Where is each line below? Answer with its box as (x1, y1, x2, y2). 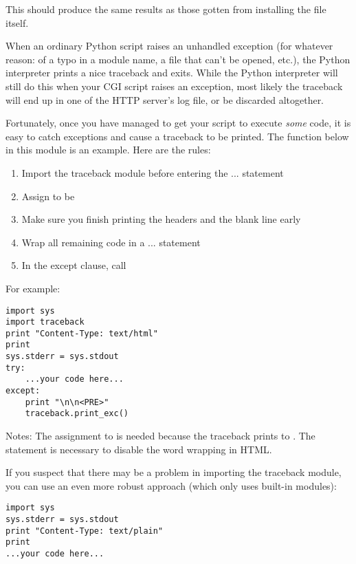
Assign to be (21, 188, 75, 203)
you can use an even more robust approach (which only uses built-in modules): (5, 478, 337, 492)
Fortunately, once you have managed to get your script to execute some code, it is (5, 116, 351, 130)
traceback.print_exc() (25, 409, 129, 419)
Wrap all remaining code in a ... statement (21, 235, 201, 249)
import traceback (5, 317, 85, 327)
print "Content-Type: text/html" (5, 328, 158, 338)
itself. (5, 15, 29, 30)
